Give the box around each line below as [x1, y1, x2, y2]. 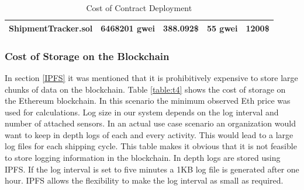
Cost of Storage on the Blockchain [5, 48, 170, 63]
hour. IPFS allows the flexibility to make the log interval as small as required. [5, 174, 284, 187]
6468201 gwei [101, 22, 156, 34]
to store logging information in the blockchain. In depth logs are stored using [5, 152, 281, 164]
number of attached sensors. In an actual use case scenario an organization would [5, 117, 296, 129]
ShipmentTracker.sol [9, 22, 93, 34]
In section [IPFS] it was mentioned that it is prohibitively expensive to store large [5, 71, 298, 83]
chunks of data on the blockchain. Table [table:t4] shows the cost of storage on [5, 83, 286, 95]
